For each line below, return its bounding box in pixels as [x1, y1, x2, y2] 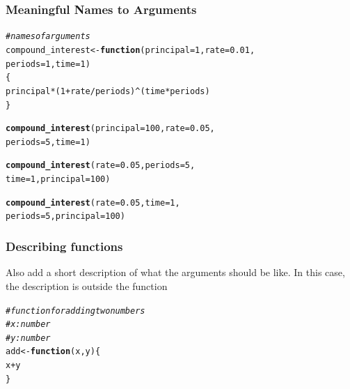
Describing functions [6, 238, 123, 255]
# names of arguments [6, 31, 90, 42]
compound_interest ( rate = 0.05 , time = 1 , [6, 197, 180, 208]
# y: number [6, 333, 51, 343]
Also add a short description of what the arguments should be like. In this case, [6, 265, 345, 280]
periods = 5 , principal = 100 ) [6, 211, 125, 222]
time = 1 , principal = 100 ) [6, 174, 111, 185]
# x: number [6, 319, 51, 330]
